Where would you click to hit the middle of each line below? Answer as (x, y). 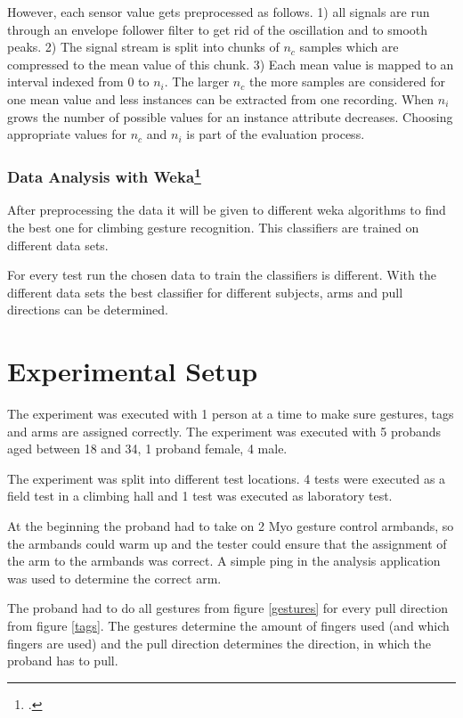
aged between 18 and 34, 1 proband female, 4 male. (147, 449)
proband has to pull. (63, 661)
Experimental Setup (133, 371)
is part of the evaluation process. (276, 134)
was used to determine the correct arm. (114, 578)
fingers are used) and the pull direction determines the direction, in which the (219, 643)
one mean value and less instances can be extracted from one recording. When (221, 98)
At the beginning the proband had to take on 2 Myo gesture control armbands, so (231, 526)
